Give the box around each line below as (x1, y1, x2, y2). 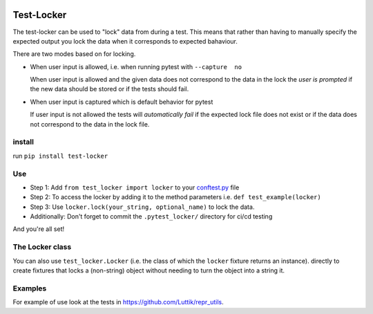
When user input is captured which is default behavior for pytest (30, 98, 213, 106)
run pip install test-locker (12, 151, 108, 160)
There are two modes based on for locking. (12, 50, 136, 58)
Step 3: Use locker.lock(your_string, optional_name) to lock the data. (30, 203, 255, 211)
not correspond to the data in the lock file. (30, 120, 150, 128)
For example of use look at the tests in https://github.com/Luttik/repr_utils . (12, 298, 224, 306)
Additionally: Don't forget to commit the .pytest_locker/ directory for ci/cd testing (30, 212, 273, 221)
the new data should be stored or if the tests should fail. (30, 85, 189, 93)
